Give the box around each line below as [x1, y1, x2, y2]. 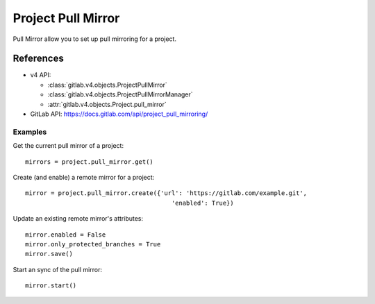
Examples [12, 127, 47, 137]
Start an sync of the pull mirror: [12, 265, 102, 273]
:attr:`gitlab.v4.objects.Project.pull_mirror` [47, 100, 167, 108]
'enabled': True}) [171, 199, 234, 207]
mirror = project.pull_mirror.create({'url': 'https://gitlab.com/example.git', [25, 189, 308, 197]
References [12, 53, 64, 65]
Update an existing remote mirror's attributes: [12, 214, 144, 223]
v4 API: [30, 71, 51, 79]
